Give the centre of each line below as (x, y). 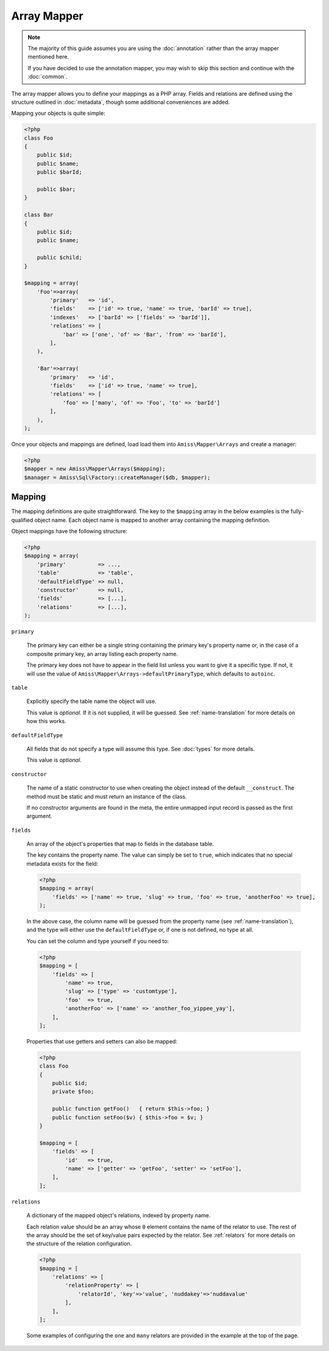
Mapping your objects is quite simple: (58, 113)
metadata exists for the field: (62, 863)
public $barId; (59, 172)
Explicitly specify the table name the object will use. (91, 701)
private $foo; (73, 1092)
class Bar (39, 215)
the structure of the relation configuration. (79, 1244)
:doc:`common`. (48, 77)
